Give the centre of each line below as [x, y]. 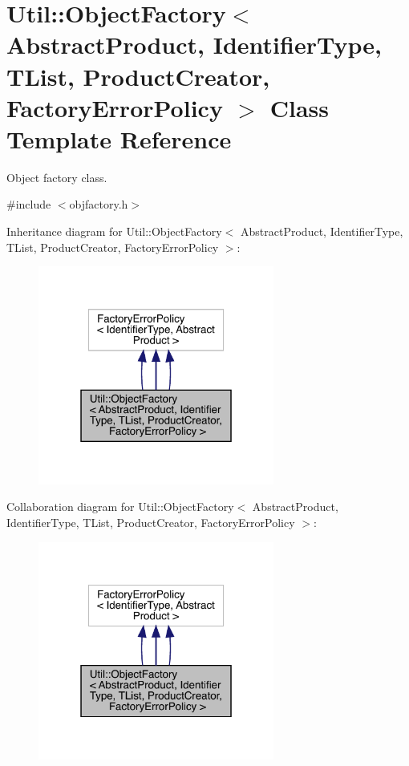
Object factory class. [57, 177]
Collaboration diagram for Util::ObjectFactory [120, 507]
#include [29, 204]
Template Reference [119, 138]
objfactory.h [99, 204]
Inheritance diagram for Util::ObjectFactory [114, 231]
